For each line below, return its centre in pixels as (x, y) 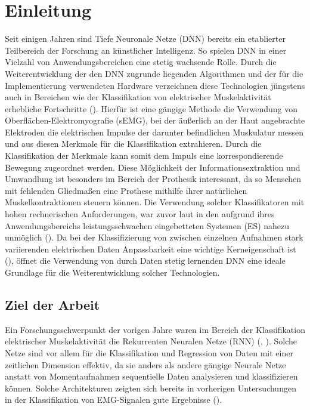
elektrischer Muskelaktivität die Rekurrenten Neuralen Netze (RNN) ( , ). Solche (151, 341)
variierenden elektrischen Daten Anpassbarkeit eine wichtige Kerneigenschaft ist (151, 249)
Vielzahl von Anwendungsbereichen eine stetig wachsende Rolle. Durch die (141, 62)
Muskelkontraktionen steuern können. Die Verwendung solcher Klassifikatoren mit (155, 202)
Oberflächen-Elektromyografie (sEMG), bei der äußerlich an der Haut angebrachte (155, 120)
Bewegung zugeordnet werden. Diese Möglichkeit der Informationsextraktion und (153, 167)
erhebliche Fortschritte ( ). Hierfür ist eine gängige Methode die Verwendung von (151, 108)
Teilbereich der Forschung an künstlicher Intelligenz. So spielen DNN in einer (146, 50)
